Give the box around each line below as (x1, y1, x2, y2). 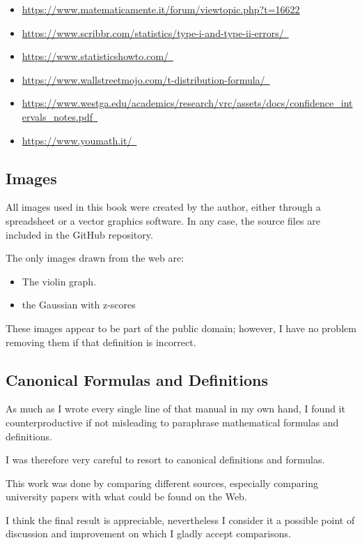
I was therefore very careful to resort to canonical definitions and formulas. (6, 452, 325, 467)
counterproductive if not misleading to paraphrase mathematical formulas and (6, 415, 339, 429)
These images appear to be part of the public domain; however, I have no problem (6, 320, 356, 335)
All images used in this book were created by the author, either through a (6, 200, 321, 214)
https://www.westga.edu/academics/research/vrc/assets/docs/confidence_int (22, 96, 353, 110)
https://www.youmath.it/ (22, 133, 132, 147)
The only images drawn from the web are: (6, 251, 184, 265)
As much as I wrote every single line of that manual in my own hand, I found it (6, 401, 345, 416)
